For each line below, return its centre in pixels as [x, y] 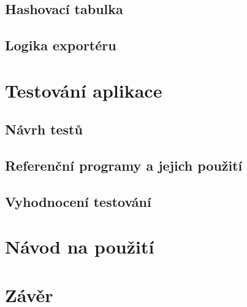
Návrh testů [44, 129]
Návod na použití [80, 247]
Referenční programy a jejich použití [124, 165]
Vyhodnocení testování [78, 201]
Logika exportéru [61, 45]
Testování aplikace [84, 90]
